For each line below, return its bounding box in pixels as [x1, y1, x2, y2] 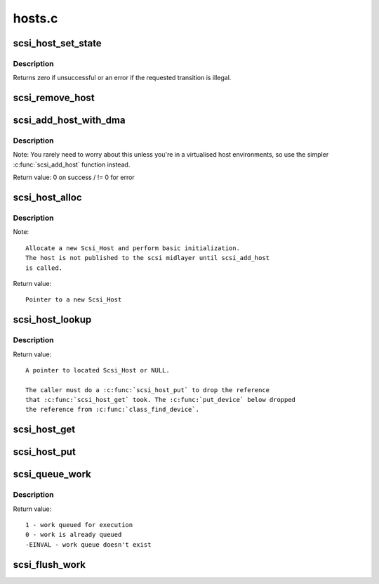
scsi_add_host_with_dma [13, 115, 126, 126]
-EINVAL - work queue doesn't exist [25, 540, 152, 548]
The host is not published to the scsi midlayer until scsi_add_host [25, 254, 270, 262]
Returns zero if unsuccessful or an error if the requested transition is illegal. [13, 74, 232, 82]
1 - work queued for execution [25, 521, 133, 529]
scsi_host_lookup [13, 313, 92, 326]
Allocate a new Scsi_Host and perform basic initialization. [25, 244, 240, 252]
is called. [25, 264, 63, 272]
